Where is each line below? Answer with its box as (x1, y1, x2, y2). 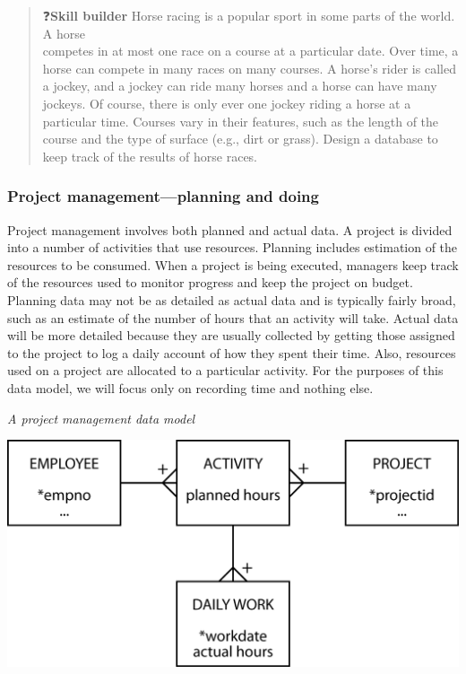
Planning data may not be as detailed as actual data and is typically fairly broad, (7, 290, 456, 309)
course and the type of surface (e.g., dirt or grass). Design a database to (42, 129, 438, 148)
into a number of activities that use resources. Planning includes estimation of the (7, 238, 458, 257)
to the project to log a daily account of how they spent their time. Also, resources (7, 343, 456, 362)
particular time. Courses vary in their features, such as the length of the (42, 111, 439, 130)
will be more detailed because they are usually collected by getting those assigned (7, 326, 455, 345)
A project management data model (7, 408, 195, 427)
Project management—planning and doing (7, 185, 319, 207)
